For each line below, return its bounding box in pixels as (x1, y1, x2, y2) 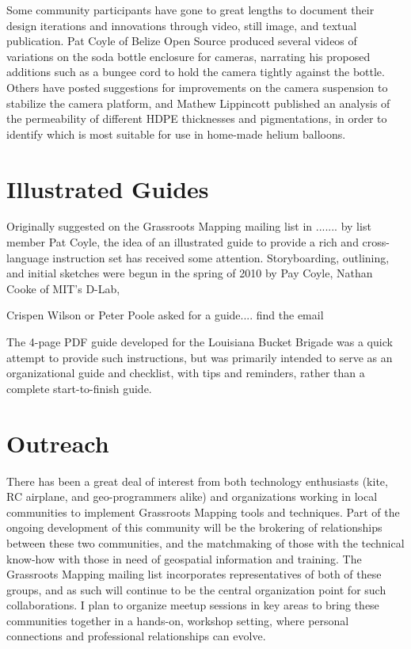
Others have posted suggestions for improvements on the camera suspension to (6, 78, 388, 95)
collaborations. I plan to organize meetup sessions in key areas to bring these (6, 597, 379, 613)
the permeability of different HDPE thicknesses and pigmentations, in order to (6, 110, 387, 127)
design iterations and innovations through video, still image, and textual (6, 17, 357, 33)
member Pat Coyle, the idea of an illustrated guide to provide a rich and (6, 234, 359, 250)
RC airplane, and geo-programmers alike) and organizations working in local (6, 488, 378, 505)
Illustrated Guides (6, 172, 209, 204)
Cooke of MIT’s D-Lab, (6, 280, 120, 296)
